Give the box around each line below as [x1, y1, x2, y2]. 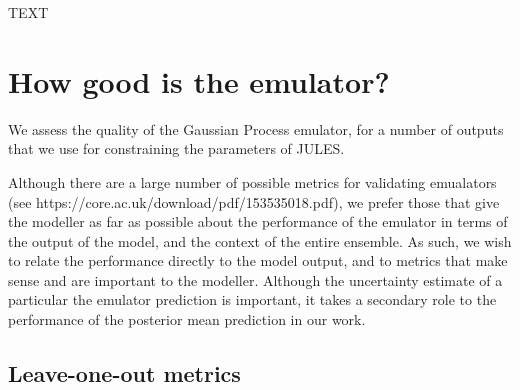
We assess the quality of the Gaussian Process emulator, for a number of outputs [8, 118, 504, 139]
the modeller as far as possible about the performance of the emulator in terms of [8, 211, 508, 232]
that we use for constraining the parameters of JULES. [8, 138, 345, 159]
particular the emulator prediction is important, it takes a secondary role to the [8, 289, 497, 310]
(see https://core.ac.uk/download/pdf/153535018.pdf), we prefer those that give [8, 191, 500, 212]
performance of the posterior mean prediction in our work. [8, 309, 366, 330]
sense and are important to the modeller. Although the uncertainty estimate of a [8, 269, 503, 290]
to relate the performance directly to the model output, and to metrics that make [8, 250, 508, 271]
